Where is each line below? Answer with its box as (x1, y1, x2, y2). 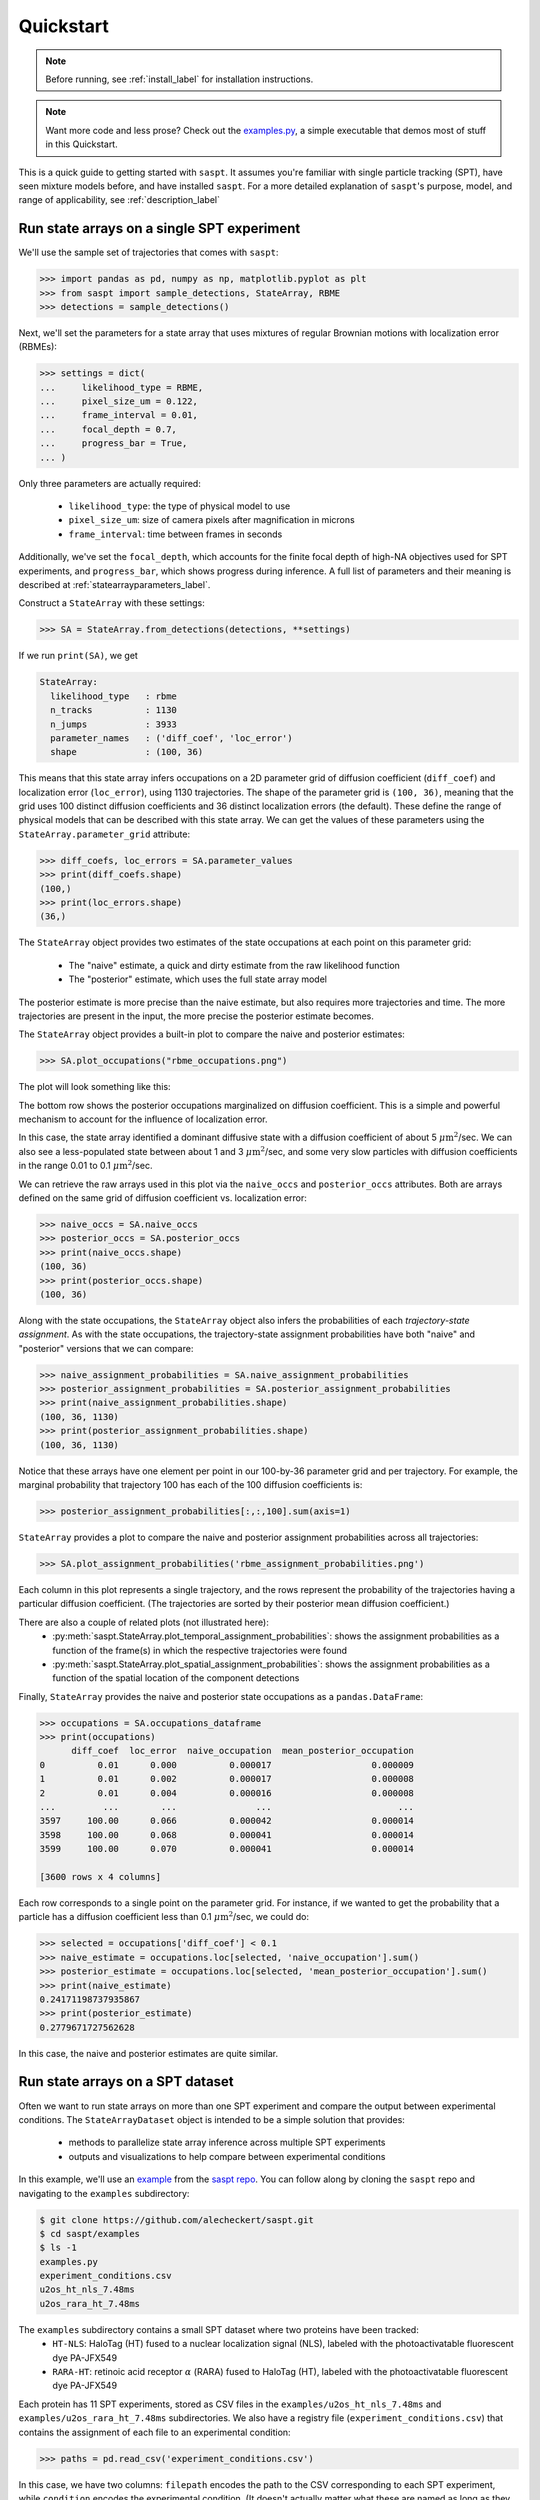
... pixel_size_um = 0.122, (39, 396, 199, 407)
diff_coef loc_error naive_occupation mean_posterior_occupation (71, 1745, 415, 1757)
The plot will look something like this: (18, 1081, 171, 1093)
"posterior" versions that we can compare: (18, 1342, 194, 1354)
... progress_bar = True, (39, 438, 188, 449)
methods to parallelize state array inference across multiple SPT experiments (68, 2136, 386, 2149)
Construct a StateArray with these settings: (18, 597, 205, 609)
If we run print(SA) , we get (18, 650, 139, 662)
